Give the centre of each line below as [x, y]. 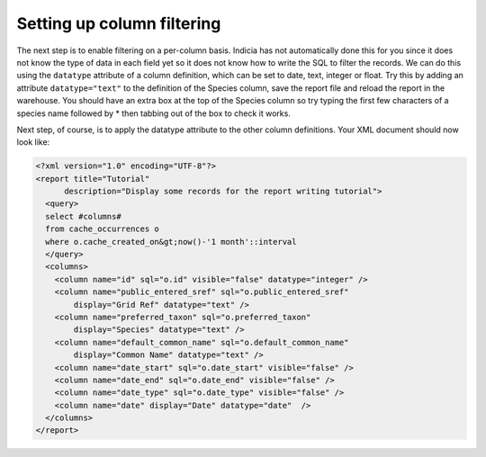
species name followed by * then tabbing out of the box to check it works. [154, 113]
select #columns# [83, 216]
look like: [33, 142]
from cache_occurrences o [102, 229]
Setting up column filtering [119, 23]
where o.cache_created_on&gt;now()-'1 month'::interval [171, 242]
